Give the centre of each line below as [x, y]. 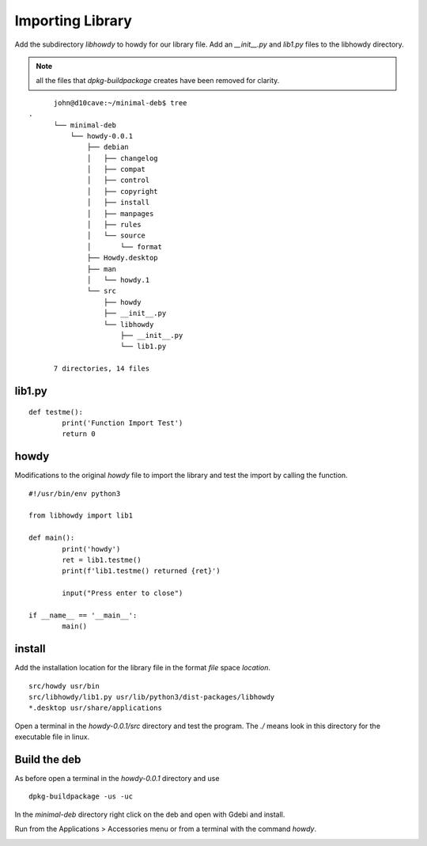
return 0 [79, 434]
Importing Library [73, 21]
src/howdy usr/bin [64, 686]
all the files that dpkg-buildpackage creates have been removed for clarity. [158, 81]
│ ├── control [119, 180]
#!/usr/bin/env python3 [75, 493]
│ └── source [117, 236]
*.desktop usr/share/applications [95, 708]
